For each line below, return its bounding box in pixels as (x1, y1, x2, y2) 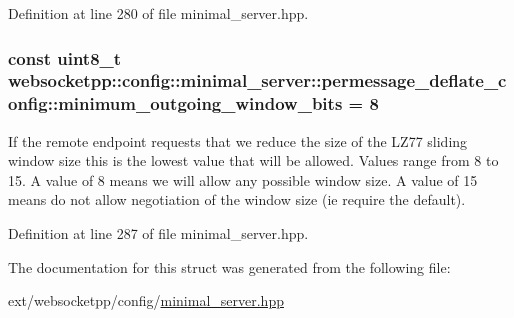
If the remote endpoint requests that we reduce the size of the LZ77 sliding (8, 130, 468, 151)
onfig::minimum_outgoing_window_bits (8, 91, 343, 116)
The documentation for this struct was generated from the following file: (8, 256, 451, 277)
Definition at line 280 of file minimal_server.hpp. (8, 3, 309, 23)
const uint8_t (8, 45, 122, 70)
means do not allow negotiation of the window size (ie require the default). (8, 189, 466, 210)
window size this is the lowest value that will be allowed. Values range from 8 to (8, 150, 499, 171)
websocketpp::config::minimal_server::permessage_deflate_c (8, 68, 507, 93)
